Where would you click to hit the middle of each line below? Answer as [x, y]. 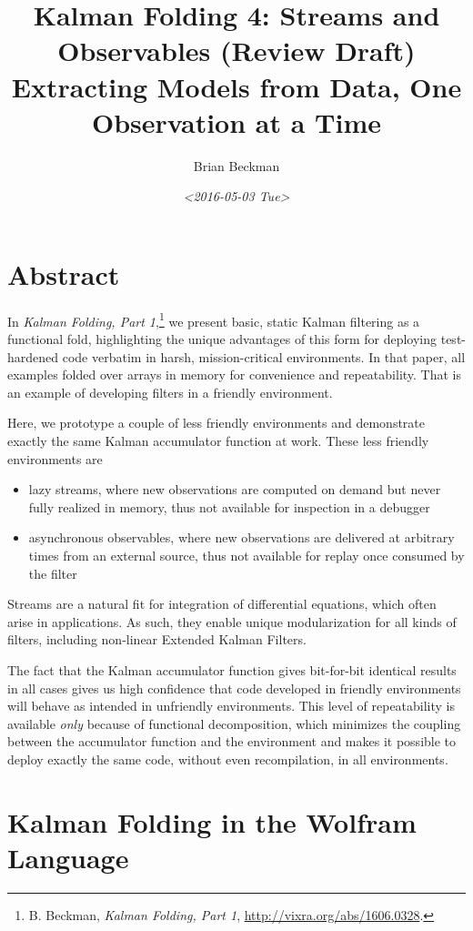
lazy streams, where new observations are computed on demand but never [235, 489]
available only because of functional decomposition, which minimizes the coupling [234, 723]
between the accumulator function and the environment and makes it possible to [232, 741]
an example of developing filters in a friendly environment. [170, 392]
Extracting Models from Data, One [236, 86]
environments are [55, 458]
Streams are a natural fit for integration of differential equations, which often [222, 604]
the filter [53, 573]
